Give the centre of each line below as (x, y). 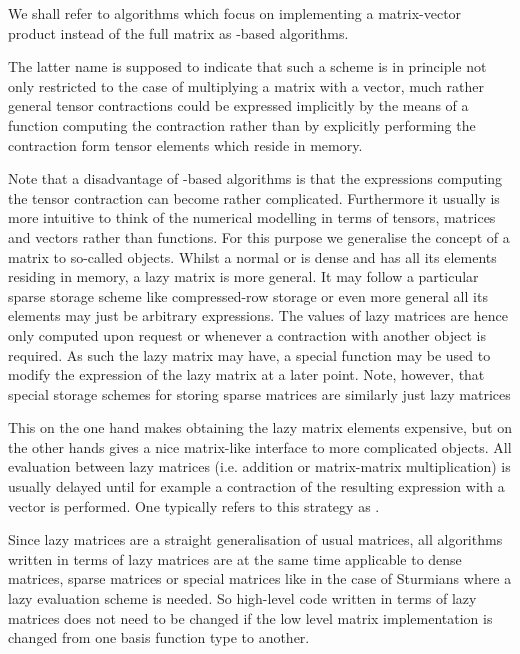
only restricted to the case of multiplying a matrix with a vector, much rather (246, 85)
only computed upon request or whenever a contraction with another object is (247, 334)
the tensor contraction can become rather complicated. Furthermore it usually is (254, 197)
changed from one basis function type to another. (159, 637)
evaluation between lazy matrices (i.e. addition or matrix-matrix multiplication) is (259, 466)
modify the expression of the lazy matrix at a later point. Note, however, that (246, 374)
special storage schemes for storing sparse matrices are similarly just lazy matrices (259, 393)
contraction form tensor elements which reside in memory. (185, 144)
